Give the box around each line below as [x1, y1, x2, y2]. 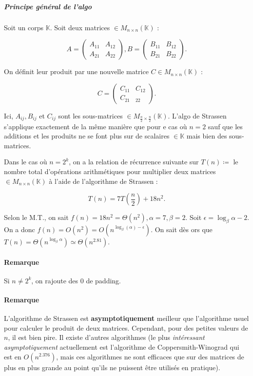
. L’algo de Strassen [168, 110, 227, 120]
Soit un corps [4, 22, 44, 32]
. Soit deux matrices [50, 22, 110, 32]
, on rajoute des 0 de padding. [31, 275, 121, 285]
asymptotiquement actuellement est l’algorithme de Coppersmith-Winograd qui [4, 341, 239, 352]
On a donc [4, 224, 35, 234]
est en [4, 351, 21, 361]
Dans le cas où [4, 157, 47, 167]
